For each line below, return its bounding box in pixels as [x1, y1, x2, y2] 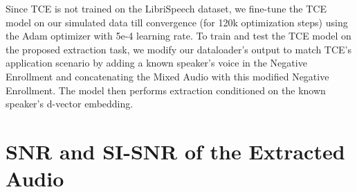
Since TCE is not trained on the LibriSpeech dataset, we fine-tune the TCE [6, 1, 327, 15]
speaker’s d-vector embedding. [6, 96, 134, 111]
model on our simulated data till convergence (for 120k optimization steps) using [6, 15, 348, 29]
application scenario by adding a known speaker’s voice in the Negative [6, 55, 307, 70]
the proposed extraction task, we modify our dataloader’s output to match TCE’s [6, 42, 352, 56]
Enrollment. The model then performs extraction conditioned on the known [6, 82, 326, 97]
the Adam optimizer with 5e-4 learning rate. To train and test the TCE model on [6, 28, 351, 43]
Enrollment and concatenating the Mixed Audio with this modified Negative [6, 69, 329, 83]
